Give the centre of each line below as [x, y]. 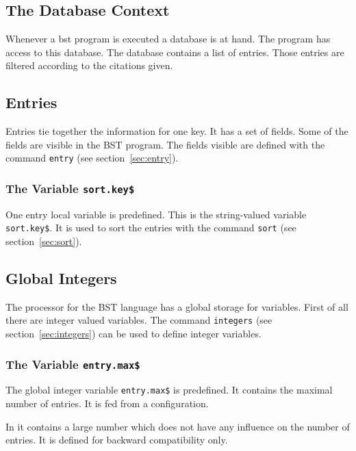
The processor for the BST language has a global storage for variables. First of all [177, 306]
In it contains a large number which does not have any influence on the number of [178, 426]
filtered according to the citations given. [89, 65]
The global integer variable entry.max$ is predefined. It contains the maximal [169, 390]
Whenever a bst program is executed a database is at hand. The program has [168, 39]
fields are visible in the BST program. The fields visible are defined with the [165, 144]
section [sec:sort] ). [44, 241]
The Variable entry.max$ [73, 364]
